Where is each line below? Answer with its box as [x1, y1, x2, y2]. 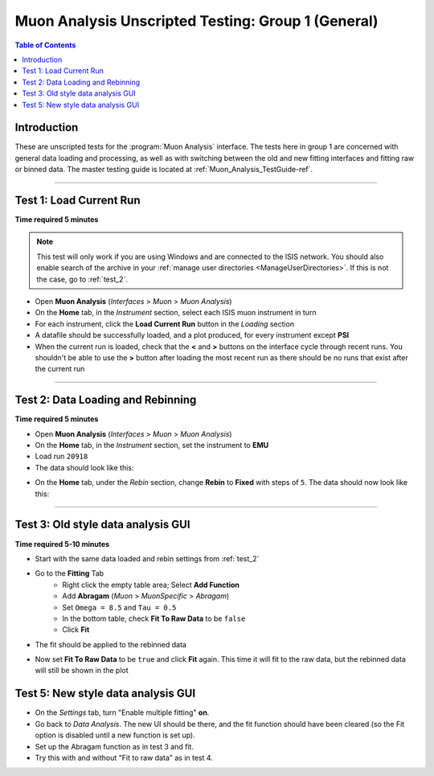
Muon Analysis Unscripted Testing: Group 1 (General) [14, 12, 379, 30]
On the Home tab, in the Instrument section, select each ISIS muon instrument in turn [35, 308, 317, 318]
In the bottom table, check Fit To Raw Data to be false [62, 614, 246, 623]
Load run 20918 [35, 451, 88, 462]
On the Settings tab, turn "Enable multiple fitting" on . [35, 708, 210, 717]
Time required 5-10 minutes [14, 539, 110, 548]
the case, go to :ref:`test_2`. [36, 274, 129, 284]
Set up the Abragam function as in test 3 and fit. [35, 741, 194, 751]
